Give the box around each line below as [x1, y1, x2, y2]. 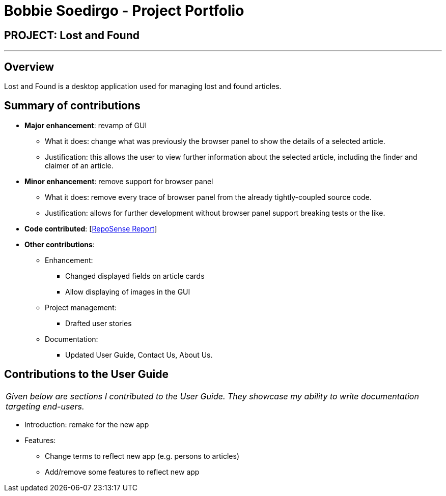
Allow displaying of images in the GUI [65, 287, 190, 296]
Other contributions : [24, 240, 95, 249]
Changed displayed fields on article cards [65, 271, 205, 280]
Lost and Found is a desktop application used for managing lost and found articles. [4, 82, 282, 91]
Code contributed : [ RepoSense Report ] [24, 224, 157, 233]
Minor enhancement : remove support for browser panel [24, 177, 213, 186]
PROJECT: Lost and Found [4, 28, 140, 42]
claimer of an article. [45, 161, 114, 170]
